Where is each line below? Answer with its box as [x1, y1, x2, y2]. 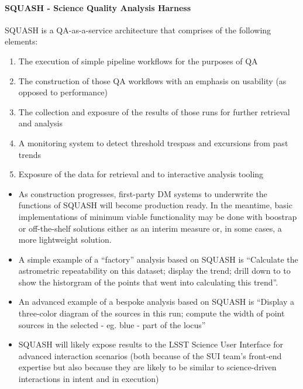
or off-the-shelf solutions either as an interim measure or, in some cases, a [18, 222, 282, 234]
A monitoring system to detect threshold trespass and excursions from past [18, 136, 288, 149]
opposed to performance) [18, 86, 108, 98]
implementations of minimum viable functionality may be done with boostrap [18, 210, 297, 222]
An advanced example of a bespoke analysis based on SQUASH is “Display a [18, 295, 294, 308]
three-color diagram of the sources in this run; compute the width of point [18, 307, 285, 319]
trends [18, 148, 42, 160]
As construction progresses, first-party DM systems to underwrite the [18, 187, 267, 199]
